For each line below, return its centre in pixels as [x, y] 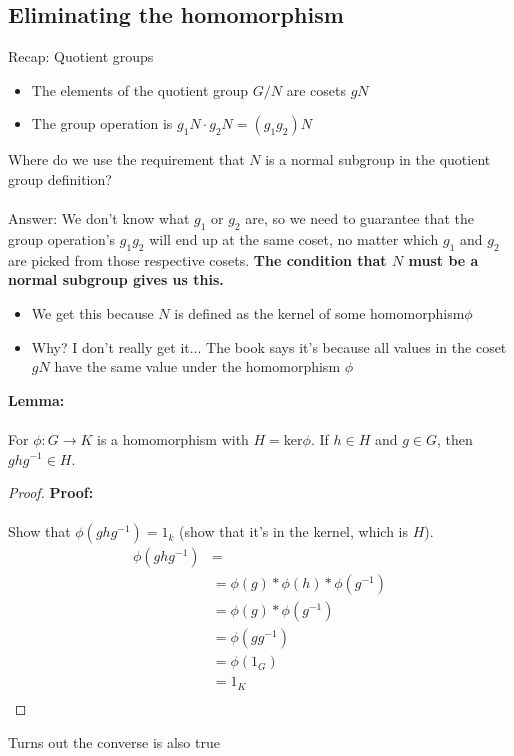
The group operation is [102, 123]
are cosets [316, 89]
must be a [443, 259]
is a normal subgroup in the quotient [378, 159]
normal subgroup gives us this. [116, 279]
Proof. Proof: [51, 492]
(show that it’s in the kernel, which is [294, 531]
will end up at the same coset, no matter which [294, 238]
